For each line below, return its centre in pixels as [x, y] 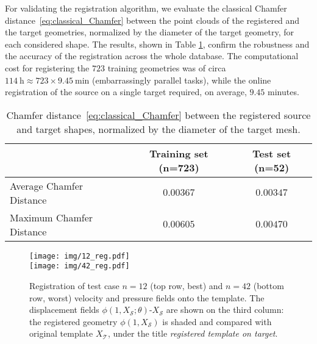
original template [61, 333]
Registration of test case [74, 286]
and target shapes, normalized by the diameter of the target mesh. [158, 129]
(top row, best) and [187, 286]
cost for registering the [47, 67]
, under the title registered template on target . [193, 333]
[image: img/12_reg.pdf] [80, 256]
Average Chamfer [47, 185]
